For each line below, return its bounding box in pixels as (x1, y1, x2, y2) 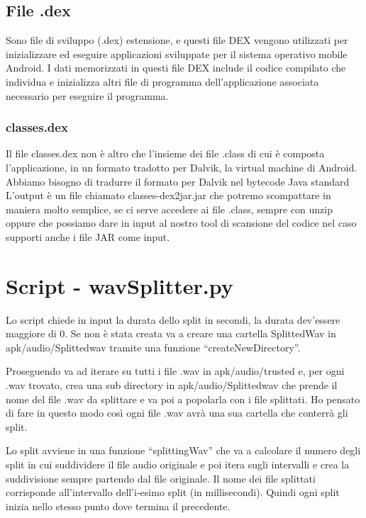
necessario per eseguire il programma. (6, 88, 169, 103)
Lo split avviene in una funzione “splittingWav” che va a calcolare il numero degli (6, 443, 361, 458)
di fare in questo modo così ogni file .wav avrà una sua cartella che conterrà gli (6, 405, 348, 420)
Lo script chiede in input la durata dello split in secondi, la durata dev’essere (6, 312, 340, 327)
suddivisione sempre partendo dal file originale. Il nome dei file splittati (6, 471, 316, 485)
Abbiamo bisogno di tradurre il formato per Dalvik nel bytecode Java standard (6, 174, 350, 188)
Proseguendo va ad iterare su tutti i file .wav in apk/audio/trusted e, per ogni (6, 364, 345, 378)
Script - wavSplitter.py (6, 271, 233, 300)
